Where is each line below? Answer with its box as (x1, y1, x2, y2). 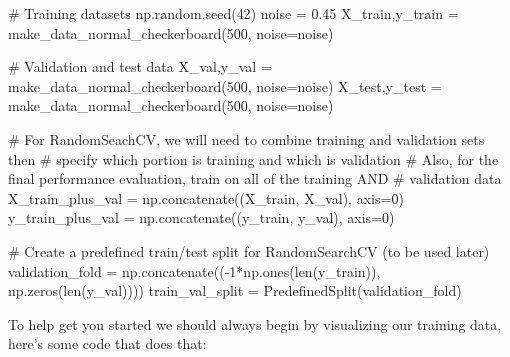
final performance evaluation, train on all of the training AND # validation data (8, 168, 502, 189)
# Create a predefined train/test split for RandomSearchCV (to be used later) (8, 240, 490, 261)
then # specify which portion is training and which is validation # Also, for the (8, 148, 499, 169)
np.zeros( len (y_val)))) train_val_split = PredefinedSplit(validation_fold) (8, 280, 462, 301)
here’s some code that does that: (8, 333, 207, 354)
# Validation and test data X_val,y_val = (8, 56, 272, 77)
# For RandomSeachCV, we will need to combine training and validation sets (8, 128, 485, 149)
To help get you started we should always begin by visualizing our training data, (8, 313, 502, 334)
